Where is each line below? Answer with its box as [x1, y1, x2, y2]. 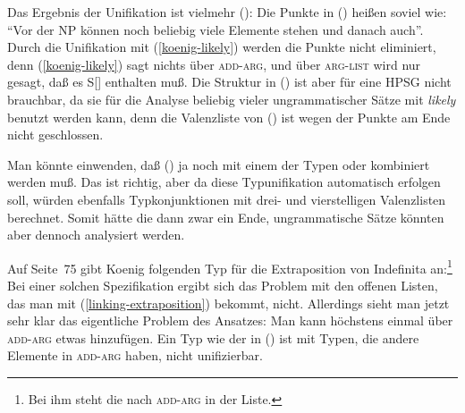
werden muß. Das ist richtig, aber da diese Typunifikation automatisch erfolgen [7, 173, 441, 191]
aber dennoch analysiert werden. [7, 225, 185, 244]
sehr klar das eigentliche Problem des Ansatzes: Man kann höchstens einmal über [7, 311, 453, 330]
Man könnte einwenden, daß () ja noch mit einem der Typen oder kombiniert [7, 155, 430, 173]
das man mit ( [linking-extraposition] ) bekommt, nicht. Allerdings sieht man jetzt [7, 293, 450, 312]
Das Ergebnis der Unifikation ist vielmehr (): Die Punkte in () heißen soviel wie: [7, 3, 447, 21]
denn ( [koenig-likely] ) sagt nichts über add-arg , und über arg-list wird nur [7, 55, 421, 73]
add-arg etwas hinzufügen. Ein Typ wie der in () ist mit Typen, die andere [7, 328, 419, 347]
